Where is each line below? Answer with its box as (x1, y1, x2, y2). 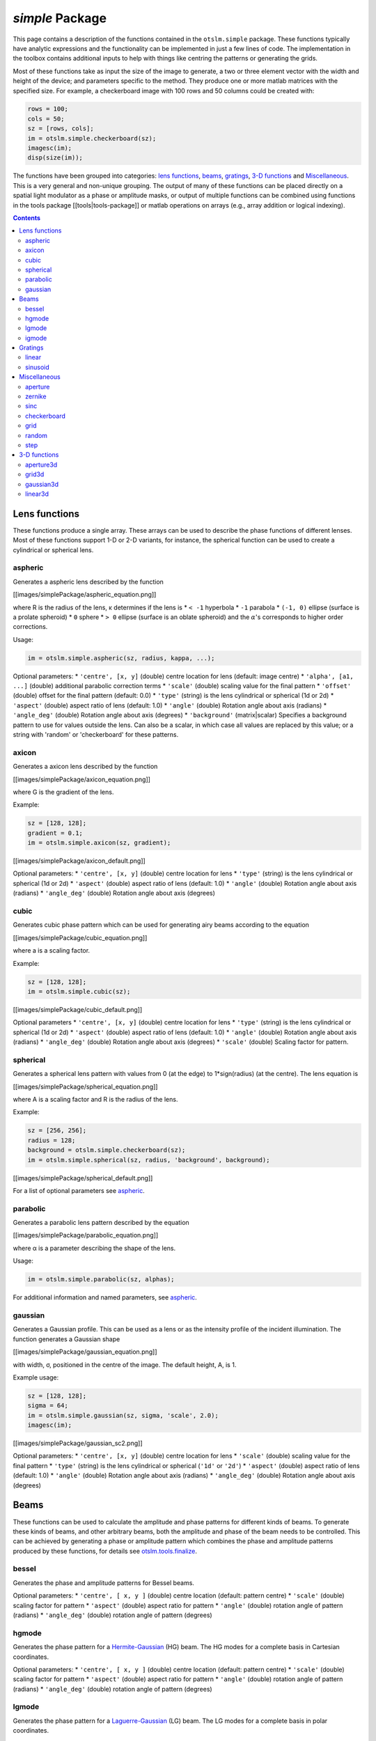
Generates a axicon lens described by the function (13, 763, 158, 771)
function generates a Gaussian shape (13, 1334, 120, 1343)
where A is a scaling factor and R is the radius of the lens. (13, 1095, 178, 1104)
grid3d (25, 470, 45, 478)
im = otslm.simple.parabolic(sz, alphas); (27, 1275, 175, 1283)
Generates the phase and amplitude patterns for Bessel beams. (13, 1578, 195, 1587)
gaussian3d (25, 480, 59, 488)
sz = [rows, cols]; (27, 125, 94, 132)
